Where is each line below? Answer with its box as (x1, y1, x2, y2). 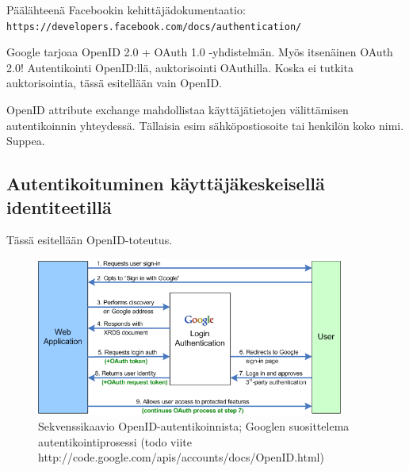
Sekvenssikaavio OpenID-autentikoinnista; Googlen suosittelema (38, 418, 350, 435)
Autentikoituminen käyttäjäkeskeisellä (6, 171, 325, 196)
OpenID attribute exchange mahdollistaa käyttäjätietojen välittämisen (6, 101, 349, 118)
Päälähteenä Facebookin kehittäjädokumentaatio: (6, 2, 246, 17)
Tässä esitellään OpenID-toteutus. (6, 232, 173, 248)
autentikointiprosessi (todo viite (38, 433, 192, 450)
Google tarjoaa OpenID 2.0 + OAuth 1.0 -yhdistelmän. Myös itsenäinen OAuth (6, 44, 393, 60)
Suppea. (6, 132, 45, 149)
